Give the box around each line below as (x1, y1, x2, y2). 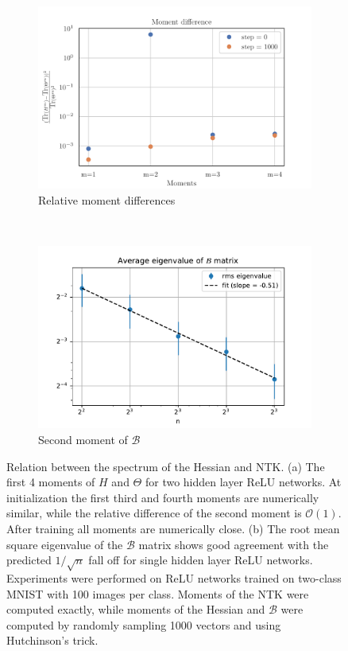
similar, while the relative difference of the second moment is (6, 505, 302, 521)
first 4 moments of (6, 474, 95, 490)
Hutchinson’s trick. (6, 632, 99, 649)
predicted (6, 552, 52, 568)
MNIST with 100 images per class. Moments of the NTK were (6, 585, 309, 602)
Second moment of (38, 431, 128, 448)
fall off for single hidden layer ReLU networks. (88, 552, 313, 568)
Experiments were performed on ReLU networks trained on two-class (6, 569, 342, 586)
